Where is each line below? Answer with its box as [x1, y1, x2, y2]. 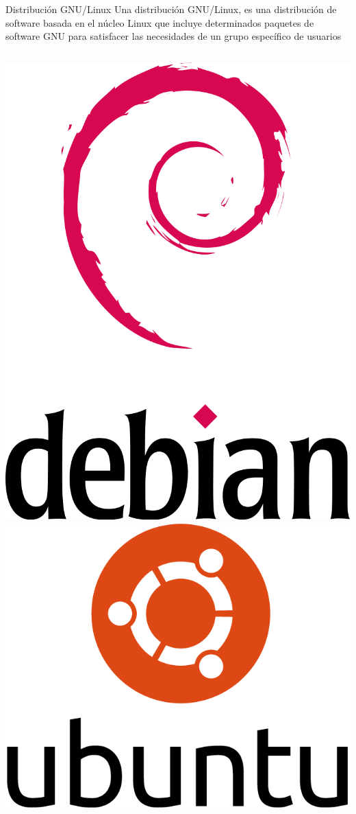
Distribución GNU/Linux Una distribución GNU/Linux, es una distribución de [5, 2, 337, 16]
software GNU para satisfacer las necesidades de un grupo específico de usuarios [5, 29, 342, 43]
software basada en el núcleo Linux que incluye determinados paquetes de [5, 15, 314, 30]
